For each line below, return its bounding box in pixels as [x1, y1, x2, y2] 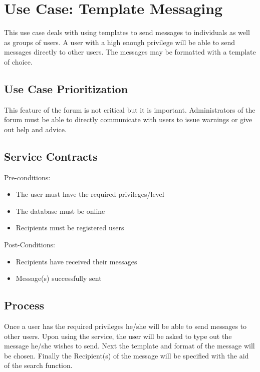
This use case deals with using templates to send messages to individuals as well [4, 27, 250, 38]
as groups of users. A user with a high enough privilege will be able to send [4, 37, 235, 47]
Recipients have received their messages [16, 256, 137, 266]
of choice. [4, 56, 33, 67]
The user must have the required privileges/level [16, 189, 164, 199]
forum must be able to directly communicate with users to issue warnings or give [4, 114, 252, 125]
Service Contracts [4, 148, 98, 164]
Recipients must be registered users [16, 222, 124, 233]
